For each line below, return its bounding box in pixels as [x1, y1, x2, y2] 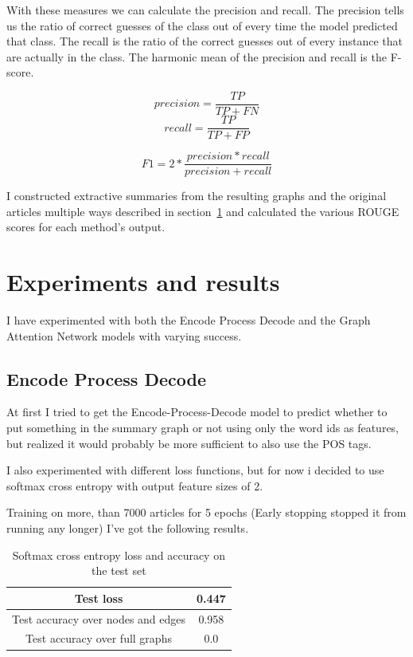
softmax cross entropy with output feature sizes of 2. [6, 477, 263, 494]
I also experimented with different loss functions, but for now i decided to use [6, 462, 384, 478]
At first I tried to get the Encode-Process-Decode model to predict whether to [6, 403, 388, 420]
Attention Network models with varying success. [6, 327, 242, 344]
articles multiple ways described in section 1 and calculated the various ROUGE [6, 203, 399, 219]
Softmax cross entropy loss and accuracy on [12, 546, 225, 563]
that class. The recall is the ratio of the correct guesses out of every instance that [6, 33, 403, 49]
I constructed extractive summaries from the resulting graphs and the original [6, 187, 387, 204]
